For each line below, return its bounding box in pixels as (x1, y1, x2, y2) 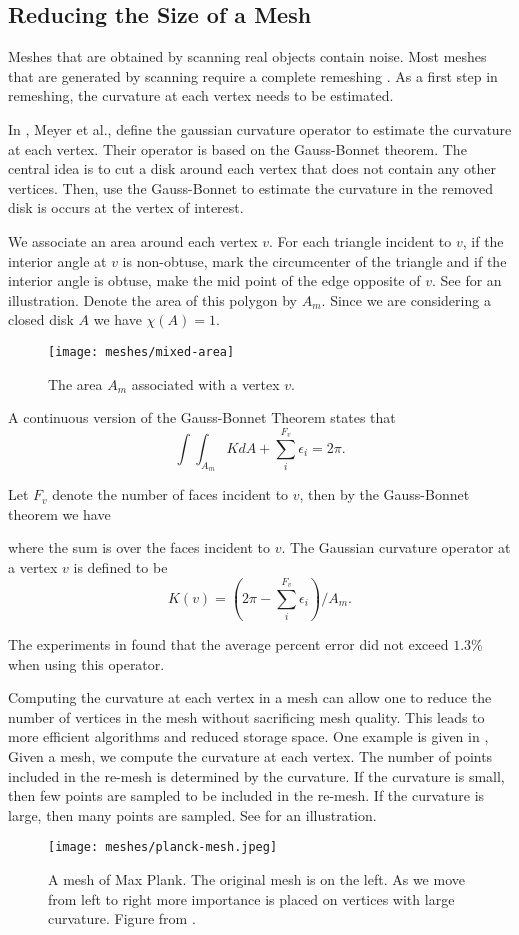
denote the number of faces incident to (52, 484, 289, 505)
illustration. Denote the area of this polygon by (8, 289, 298, 310)
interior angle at (8, 250, 107, 271)
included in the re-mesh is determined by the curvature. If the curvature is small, (8, 765, 505, 786)
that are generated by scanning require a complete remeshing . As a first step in (8, 65, 498, 86)
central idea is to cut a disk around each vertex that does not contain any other (8, 158, 497, 179)
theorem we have (8, 503, 111, 524)
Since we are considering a (330, 289, 491, 310)
